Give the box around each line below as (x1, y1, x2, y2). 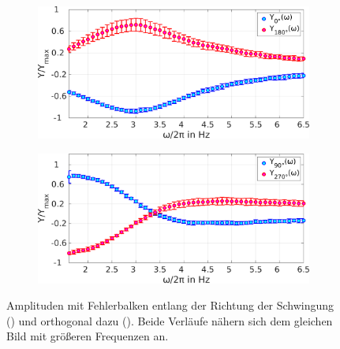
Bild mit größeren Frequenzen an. (6, 328, 169, 344)
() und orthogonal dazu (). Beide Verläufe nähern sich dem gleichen (6, 312, 333, 329)
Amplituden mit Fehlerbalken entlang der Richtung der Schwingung (6, 297, 334, 314)
